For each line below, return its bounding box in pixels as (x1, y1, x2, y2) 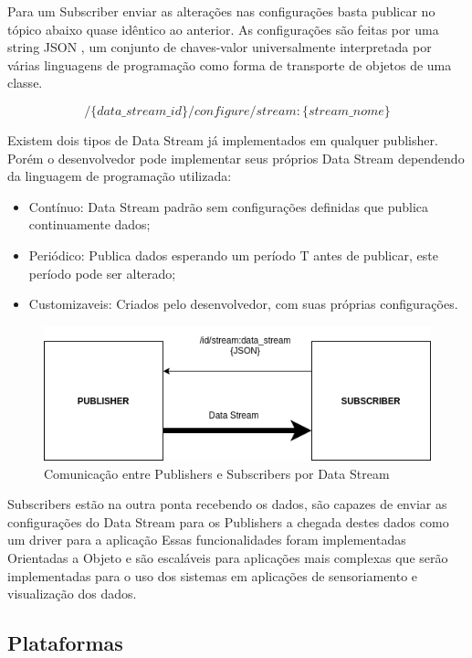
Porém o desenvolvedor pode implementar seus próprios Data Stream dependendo (7, 148, 465, 167)
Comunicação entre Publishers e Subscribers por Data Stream (44, 463, 390, 483)
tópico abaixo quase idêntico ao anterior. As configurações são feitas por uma (7, 19, 439, 38)
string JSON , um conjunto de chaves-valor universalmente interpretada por (7, 37, 432, 57)
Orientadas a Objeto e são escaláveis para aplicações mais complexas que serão (7, 547, 448, 567)
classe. (7, 73, 43, 92)
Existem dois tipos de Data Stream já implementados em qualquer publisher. (7, 130, 438, 149)
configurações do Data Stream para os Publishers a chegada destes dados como (7, 512, 449, 531)
